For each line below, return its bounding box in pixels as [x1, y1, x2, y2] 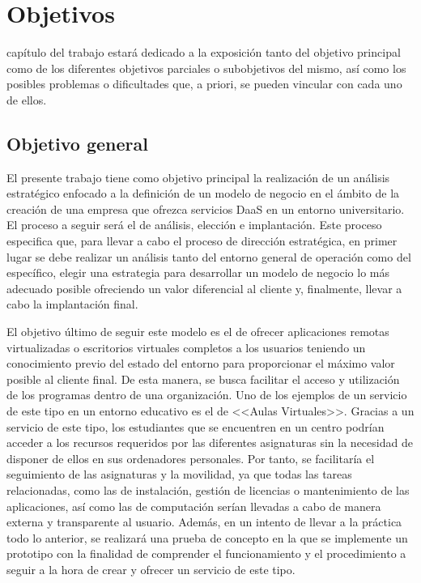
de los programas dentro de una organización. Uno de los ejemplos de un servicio [6, 386, 407, 403]
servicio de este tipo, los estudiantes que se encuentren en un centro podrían [6, 418, 385, 435]
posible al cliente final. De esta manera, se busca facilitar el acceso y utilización [6, 370, 400, 387]
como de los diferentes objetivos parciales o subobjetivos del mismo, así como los [6, 59, 406, 76]
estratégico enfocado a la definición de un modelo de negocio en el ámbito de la [6, 185, 400, 202]
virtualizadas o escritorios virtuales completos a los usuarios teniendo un [6, 338, 366, 355]
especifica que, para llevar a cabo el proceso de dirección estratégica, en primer [6, 232, 398, 249]
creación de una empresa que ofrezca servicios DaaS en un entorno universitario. [6, 200, 405, 217]
